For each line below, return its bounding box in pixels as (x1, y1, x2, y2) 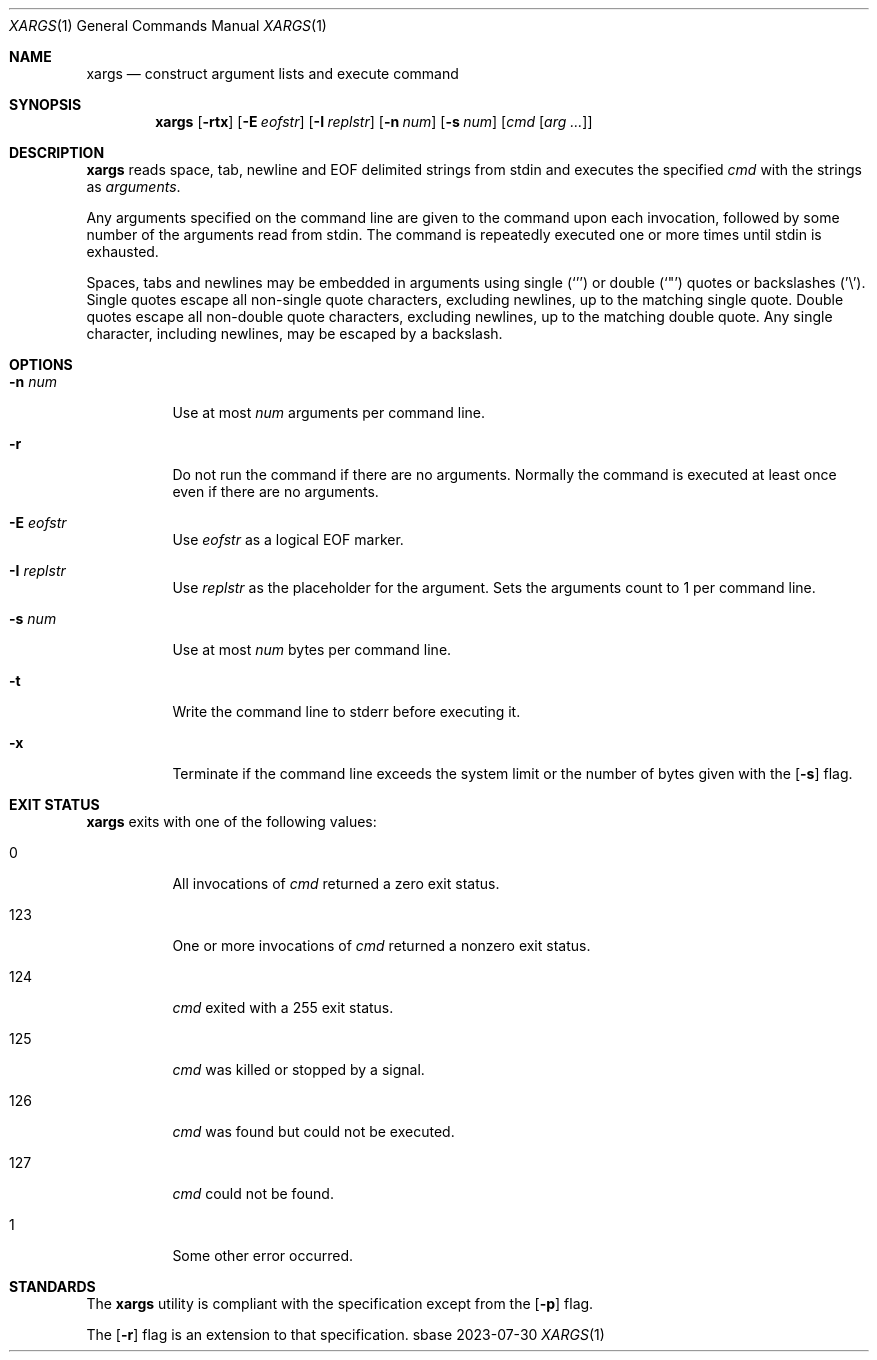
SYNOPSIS (9, 96, 82, 113)
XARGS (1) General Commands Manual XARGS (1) (9, 17, 327, 34)
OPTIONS (9, 356, 73, 373)
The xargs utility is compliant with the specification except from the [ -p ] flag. (86, 1295, 594, 1312)
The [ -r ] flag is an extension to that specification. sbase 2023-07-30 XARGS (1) (86, 1326, 605, 1343)
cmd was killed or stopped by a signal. (172, 1061, 425, 1078)
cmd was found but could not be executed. (172, 1123, 455, 1140)
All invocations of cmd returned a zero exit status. (172, 875, 500, 892)
